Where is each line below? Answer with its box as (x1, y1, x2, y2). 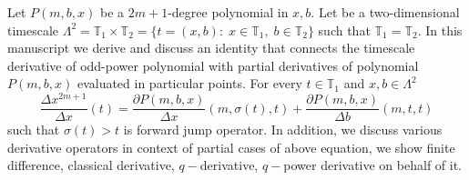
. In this (417, 20, 463, 39)
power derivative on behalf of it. (283, 155, 463, 175)
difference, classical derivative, (7, 155, 175, 175)
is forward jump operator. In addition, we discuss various (123, 120, 443, 139)
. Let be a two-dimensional (311, 3, 460, 21)
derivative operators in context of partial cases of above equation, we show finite (7, 137, 455, 156)
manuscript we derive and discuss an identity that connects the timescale (7, 38, 415, 57)
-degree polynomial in (168, 3, 289, 21)
